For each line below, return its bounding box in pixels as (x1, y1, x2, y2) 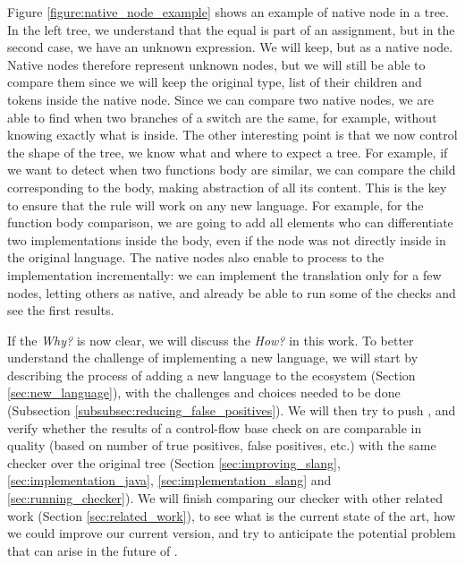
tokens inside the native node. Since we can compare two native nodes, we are (7, 90, 435, 108)
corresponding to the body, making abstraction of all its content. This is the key (7, 177, 447, 196)
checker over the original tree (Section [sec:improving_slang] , (7, 453, 341, 472)
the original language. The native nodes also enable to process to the (7, 248, 385, 267)
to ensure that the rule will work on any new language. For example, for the (7, 195, 424, 214)
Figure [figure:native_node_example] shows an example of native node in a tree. (7, 3, 449, 21)
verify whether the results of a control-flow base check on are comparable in (7, 418, 422, 437)
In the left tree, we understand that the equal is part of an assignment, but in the (7, 20, 455, 38)
